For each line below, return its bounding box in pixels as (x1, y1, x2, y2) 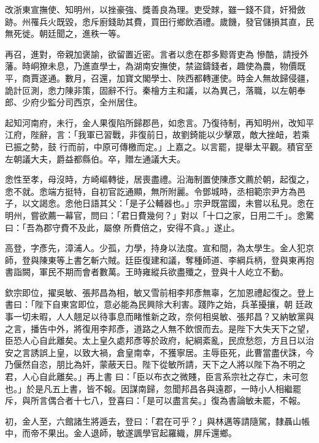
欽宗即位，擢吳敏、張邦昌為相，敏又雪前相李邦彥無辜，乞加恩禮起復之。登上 (5, 286, 314, 298)
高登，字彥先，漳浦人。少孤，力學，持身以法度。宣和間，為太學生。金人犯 (5, 241, 306, 254)
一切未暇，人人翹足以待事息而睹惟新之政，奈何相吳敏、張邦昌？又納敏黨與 (13, 310, 314, 323)
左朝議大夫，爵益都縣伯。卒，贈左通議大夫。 (5, 152, 185, 165)
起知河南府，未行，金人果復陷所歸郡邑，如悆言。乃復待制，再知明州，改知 (5, 116, 306, 129)
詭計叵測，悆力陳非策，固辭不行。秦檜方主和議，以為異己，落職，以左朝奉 (5, 83, 306, 96)
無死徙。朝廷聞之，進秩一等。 (5, 27, 125, 40)
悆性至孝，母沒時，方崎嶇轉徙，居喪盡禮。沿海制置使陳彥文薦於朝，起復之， (5, 173, 314, 186)
